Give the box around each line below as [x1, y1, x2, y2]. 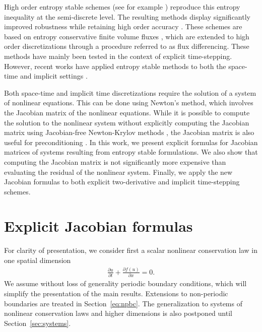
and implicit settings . [20, 71, 88, 81]
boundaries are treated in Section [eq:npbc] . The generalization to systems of [4, 298, 242, 308]
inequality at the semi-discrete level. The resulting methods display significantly [4, 11, 250, 22]
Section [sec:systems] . [4, 317, 71, 328]
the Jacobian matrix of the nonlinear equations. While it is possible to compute [4, 107, 250, 117]
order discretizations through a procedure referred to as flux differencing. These [4, 41, 249, 51]
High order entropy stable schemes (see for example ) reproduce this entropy [4, 2, 240, 12]
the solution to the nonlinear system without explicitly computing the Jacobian [4, 117, 249, 127]
